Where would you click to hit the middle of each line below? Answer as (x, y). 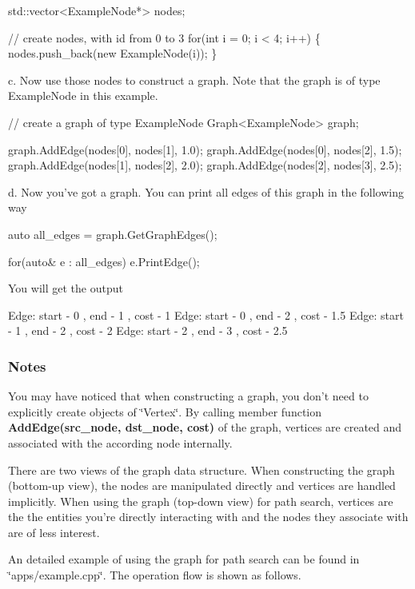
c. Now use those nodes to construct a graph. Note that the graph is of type (194, 80)
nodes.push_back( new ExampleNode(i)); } (113, 53)
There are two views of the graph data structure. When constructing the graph (202, 470)
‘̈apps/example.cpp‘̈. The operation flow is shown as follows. (155, 575)
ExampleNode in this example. (83, 96)
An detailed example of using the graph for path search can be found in (184, 559)
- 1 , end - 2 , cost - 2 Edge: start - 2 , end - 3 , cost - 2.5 (148, 330)
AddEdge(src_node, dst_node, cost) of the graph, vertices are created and (205, 427)
